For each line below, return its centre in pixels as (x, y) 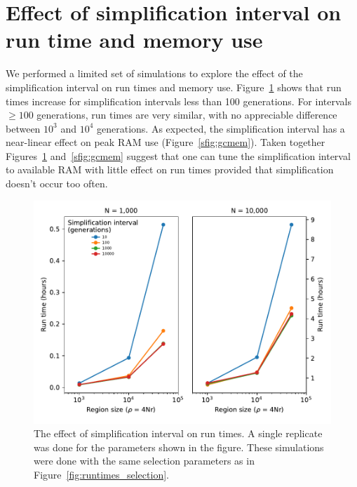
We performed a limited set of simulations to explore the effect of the (154, 73)
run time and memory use (134, 40)
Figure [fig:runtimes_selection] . (101, 475)
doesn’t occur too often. (57, 184)
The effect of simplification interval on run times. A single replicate (178, 433)
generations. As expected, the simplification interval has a (221, 128)
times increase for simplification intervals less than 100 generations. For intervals (178, 101)
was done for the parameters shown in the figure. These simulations (179, 447)
